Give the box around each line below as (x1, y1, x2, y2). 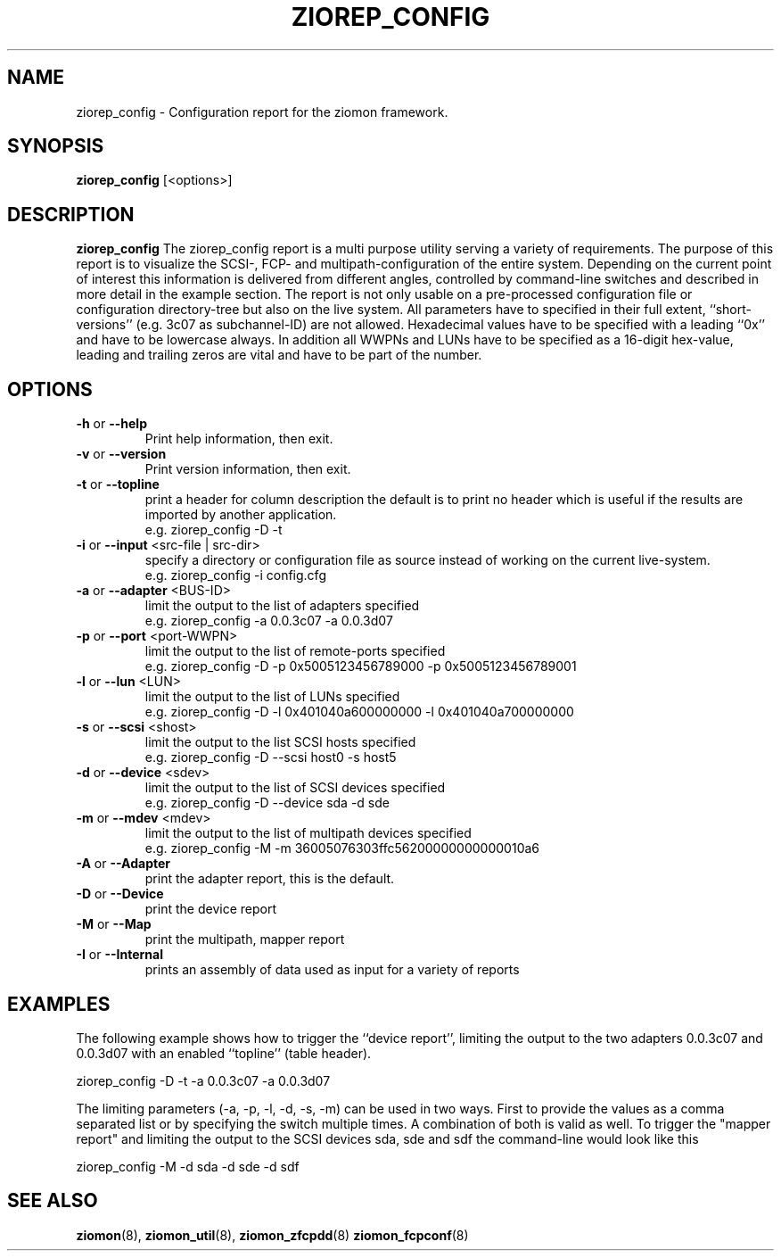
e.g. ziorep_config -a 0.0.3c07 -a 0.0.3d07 (144, 613, 393, 629)
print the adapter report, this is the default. (144, 871, 395, 887)
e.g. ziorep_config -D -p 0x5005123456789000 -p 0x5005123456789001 (144, 658, 577, 675)
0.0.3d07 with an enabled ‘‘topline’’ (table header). (76, 1045, 372, 1061)
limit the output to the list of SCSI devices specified (144, 780, 446, 796)
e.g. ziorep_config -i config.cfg (144, 567, 326, 583)
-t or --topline (76, 476, 160, 492)
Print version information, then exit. (144, 461, 351, 477)
